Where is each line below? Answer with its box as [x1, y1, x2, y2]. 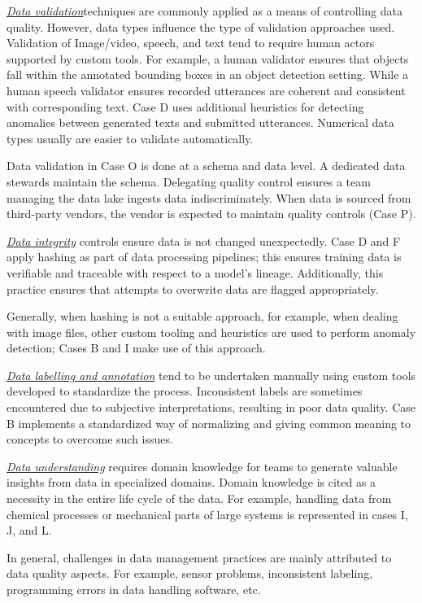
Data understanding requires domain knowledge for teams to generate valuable [7, 457, 398, 474]
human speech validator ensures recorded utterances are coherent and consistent [7, 81, 406, 98]
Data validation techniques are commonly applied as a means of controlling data [7, 2, 402, 19]
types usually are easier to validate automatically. [7, 129, 254, 146]
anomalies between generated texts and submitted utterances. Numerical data [7, 114, 394, 131]
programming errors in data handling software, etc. [7, 581, 261, 597]
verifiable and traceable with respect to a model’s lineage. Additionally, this [7, 264, 384, 281]
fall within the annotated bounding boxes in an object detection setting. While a [7, 66, 409, 83]
